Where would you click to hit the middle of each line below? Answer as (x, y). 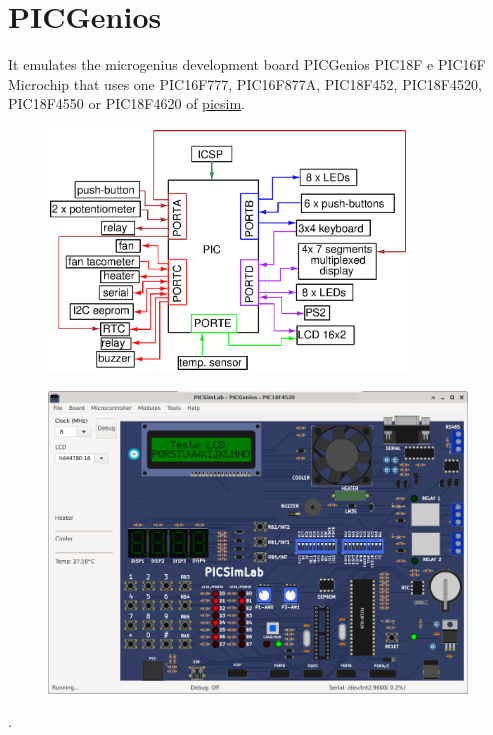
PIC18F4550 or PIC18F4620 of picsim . (126, 103)
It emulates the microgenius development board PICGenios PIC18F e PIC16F (247, 64)
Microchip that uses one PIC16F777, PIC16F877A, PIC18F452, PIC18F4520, (245, 83)
